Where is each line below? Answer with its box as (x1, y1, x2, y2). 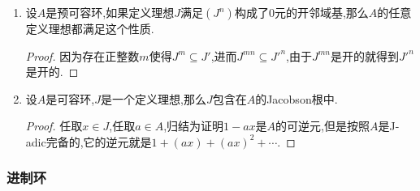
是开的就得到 (331, 47, 400, 64)
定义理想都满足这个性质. (25, 20, 154, 36)
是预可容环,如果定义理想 (45, 4, 175, 20)
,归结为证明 (163, 117, 224, 134)
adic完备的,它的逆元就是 (25, 133, 152, 150)
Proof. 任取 (25, 117, 83, 134)
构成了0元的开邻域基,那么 (234, 4, 369, 20)
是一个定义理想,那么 (100, 90, 206, 107)
